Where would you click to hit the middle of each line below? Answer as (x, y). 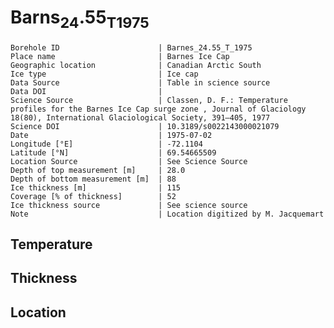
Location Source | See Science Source (129, 161)
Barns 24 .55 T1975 (80, 19)
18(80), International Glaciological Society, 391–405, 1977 (140, 117)
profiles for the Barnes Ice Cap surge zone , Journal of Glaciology (158, 109)
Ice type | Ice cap (104, 74)
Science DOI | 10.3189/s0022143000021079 (145, 126)
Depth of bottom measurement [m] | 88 (93, 179)
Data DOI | (86, 91)
